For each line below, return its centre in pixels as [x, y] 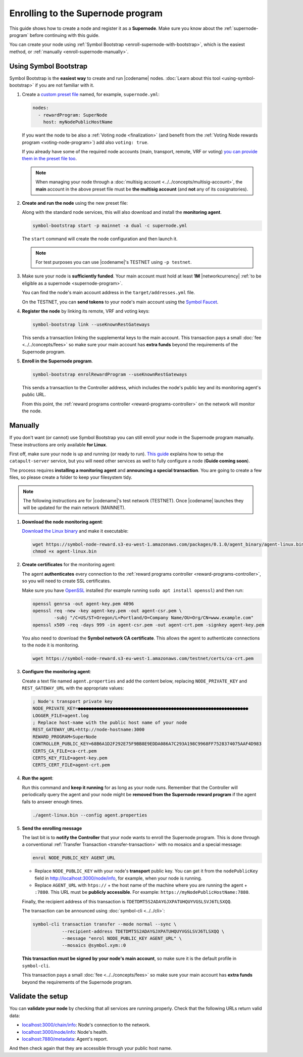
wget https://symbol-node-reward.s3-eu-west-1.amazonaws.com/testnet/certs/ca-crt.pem [143, 659]
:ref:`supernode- [241, 28]
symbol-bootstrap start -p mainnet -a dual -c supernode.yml [110, 226]
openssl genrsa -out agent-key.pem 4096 [83, 604]
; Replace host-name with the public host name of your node [110, 723]
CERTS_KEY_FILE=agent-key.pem [70, 758]
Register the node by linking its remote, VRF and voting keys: [86, 311]
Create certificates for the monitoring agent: [69, 565]
